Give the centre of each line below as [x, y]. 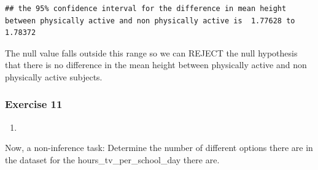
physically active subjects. [54, 76]
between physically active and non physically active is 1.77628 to [150, 21]
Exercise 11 [34, 104]
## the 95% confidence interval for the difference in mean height [146, 9]
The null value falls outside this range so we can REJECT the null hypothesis [151, 52]
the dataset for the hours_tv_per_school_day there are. [112, 159]
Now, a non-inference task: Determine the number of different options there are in [159, 148]
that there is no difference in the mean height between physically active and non [156, 65]
